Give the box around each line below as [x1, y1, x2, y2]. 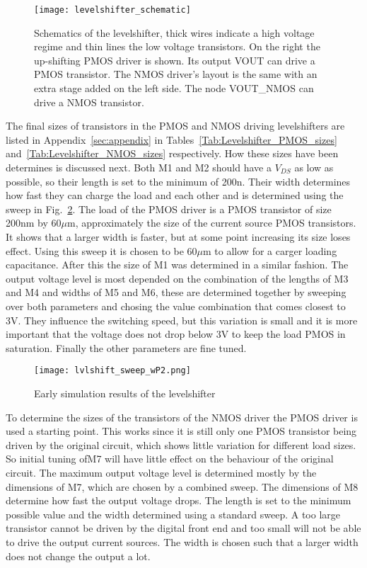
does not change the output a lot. [6, 548, 151, 563]
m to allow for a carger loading [203, 243, 337, 258]
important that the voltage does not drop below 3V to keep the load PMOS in [6, 326, 346, 341]
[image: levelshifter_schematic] [34, 5, 191, 15]
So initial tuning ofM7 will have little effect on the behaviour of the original [6, 451, 334, 466]
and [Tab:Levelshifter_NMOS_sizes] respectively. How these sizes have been [6, 146, 339, 161]
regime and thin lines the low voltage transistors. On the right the [34, 39, 320, 54]
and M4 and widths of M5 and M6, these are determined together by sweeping [6, 285, 346, 300]
